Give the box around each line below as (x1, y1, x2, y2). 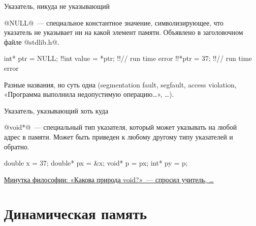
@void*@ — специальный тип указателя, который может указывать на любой (4, 122, 237, 132)
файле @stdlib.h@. (4, 36, 60, 47)
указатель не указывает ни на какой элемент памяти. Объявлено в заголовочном (4, 27, 243, 37)
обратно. (4, 141, 30, 151)
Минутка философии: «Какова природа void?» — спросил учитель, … (4, 174, 214, 184)
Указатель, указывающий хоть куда (4, 105, 108, 115)
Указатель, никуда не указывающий (4, 1, 110, 11)
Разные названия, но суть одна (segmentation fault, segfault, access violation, (4, 79, 237, 89)
